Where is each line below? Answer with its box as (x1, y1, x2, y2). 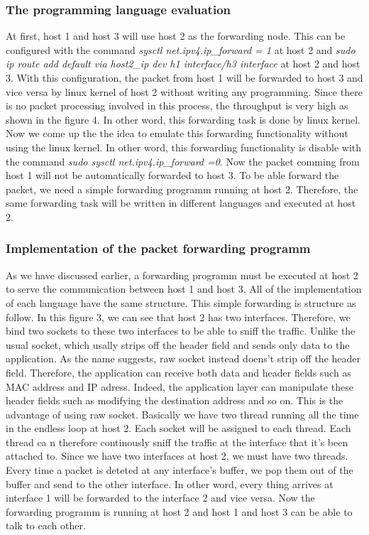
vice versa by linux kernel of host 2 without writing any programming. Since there (6, 84, 363, 99)
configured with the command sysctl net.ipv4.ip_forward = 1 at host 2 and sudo (6, 42, 356, 57)
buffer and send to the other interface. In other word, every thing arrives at (6, 476, 334, 491)
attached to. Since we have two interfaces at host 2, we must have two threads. (6, 448, 348, 463)
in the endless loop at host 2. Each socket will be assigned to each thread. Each (6, 421, 351, 436)
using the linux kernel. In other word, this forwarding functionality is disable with (6, 139, 362, 154)
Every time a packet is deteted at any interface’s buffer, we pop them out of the (6, 463, 353, 477)
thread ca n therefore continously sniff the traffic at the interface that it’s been (6, 434, 348, 449)
